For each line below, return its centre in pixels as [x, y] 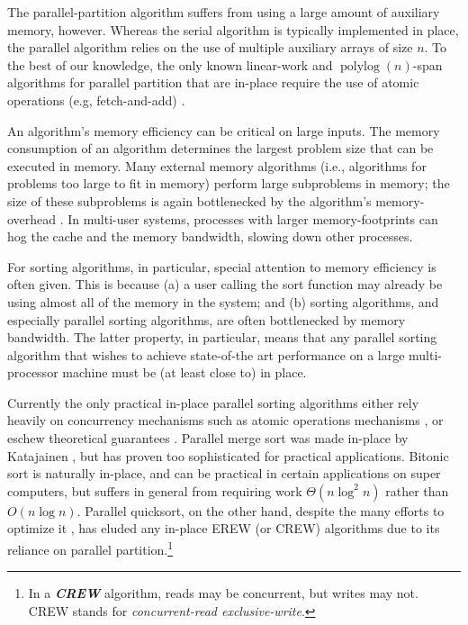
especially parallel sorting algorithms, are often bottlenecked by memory [207, 319]
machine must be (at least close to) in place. [184, 372]
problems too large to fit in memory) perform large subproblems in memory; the [229, 183]
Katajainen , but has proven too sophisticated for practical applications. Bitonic [228, 455]
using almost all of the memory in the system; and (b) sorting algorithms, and [223, 301]
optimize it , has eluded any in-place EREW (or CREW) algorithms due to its [224, 528]
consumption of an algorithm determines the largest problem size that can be [220, 148]
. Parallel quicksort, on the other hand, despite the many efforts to [261, 510]
